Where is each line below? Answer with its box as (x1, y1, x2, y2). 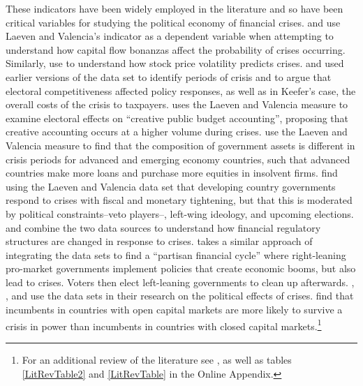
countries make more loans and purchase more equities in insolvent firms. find (6, 165, 338, 180)
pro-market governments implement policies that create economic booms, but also (6, 261, 356, 276)
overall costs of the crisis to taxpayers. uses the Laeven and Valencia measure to (6, 97, 348, 112)
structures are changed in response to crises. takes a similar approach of (6, 234, 313, 248)
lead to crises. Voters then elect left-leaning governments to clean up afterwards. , (6, 274, 355, 289)
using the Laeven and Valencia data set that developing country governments (6, 179, 336, 193)
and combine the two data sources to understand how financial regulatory (6, 220, 321, 235)
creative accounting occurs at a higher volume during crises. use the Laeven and (6, 124, 348, 139)
